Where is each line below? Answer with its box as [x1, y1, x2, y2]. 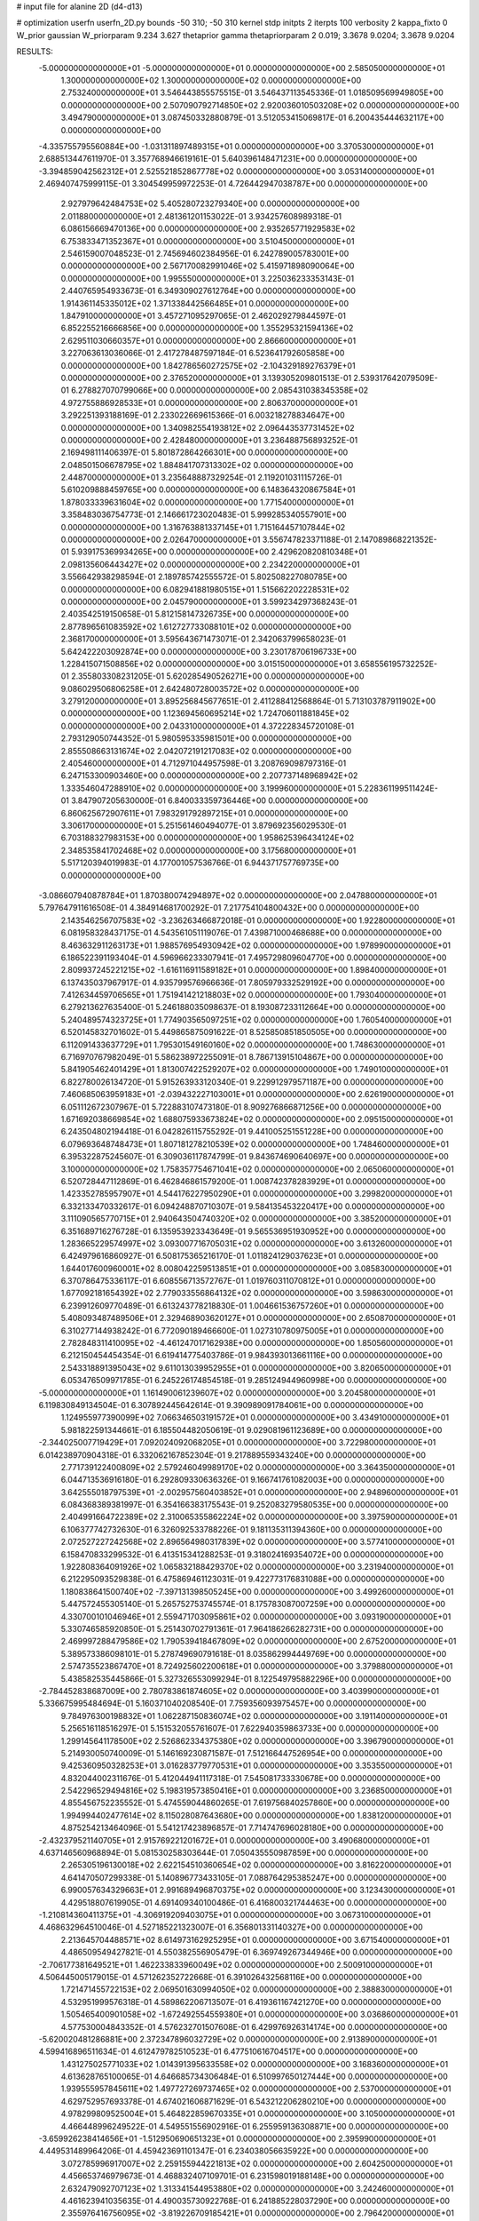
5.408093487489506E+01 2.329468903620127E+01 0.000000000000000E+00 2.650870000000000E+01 [60, 1313, 456, 1324]
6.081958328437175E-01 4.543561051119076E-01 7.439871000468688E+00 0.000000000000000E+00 [60, 927, 443, 938]
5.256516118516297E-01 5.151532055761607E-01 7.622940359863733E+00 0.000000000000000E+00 [60, 1723, 439, 1734]
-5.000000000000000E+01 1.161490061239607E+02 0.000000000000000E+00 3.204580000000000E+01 [38, 1387, 436, 1398]
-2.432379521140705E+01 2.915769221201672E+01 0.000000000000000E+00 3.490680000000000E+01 [38, 1835, 430, 1845]
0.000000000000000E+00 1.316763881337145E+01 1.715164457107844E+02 [60, 521, 346, 532]
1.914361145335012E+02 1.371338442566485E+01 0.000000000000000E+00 [60, 298, 349, 308]
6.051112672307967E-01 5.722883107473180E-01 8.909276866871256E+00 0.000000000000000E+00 [60, 1102, 442, 1112]
